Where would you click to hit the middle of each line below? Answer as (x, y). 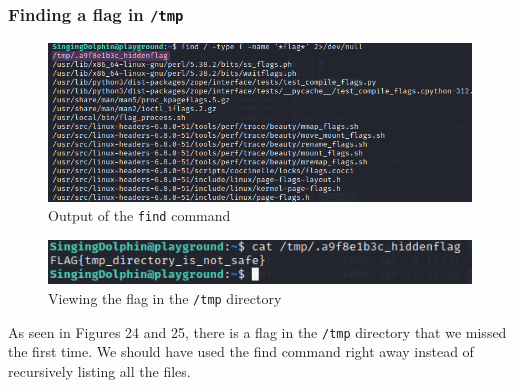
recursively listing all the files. (99, 370)
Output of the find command (139, 215)
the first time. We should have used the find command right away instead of (241, 351)
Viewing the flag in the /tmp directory (165, 298)
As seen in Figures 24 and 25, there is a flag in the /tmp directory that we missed (257, 331)
